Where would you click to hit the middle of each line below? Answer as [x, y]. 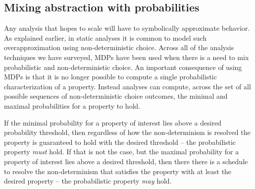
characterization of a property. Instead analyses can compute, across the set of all [127, 86]
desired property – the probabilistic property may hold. [88, 181]
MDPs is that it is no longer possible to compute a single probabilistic [110, 77]
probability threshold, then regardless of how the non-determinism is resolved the [127, 132]
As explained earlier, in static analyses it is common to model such [105, 37]
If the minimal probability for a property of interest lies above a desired [113, 122]
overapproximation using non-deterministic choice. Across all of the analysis [119, 47]
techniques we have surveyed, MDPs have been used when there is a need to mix [127, 57]
